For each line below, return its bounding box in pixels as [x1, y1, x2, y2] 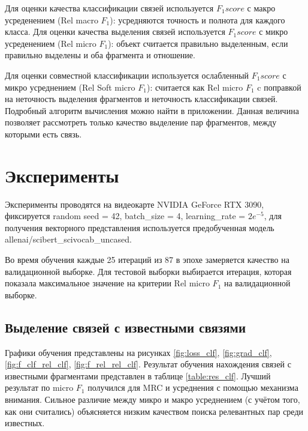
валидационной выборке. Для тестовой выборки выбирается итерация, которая [5, 265, 292, 277]
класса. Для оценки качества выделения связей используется [5, 25, 225, 38]
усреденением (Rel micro [5, 37, 96, 49]
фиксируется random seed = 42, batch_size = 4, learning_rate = [5, 209, 246, 222]
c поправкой [257, 80, 301, 93]
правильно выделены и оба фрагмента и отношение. [5, 49, 195, 61]
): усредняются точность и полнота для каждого [110, 13, 285, 26]
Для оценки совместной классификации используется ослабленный [5, 68, 249, 81]
